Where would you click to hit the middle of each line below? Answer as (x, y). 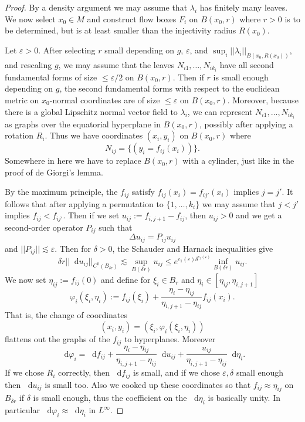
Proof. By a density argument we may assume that (96, 7)
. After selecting (67, 50)
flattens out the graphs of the (57, 339)
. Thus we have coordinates (94, 135)
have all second (247, 64)
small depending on (139, 50)
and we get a (259, 215)
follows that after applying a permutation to (84, 203)
